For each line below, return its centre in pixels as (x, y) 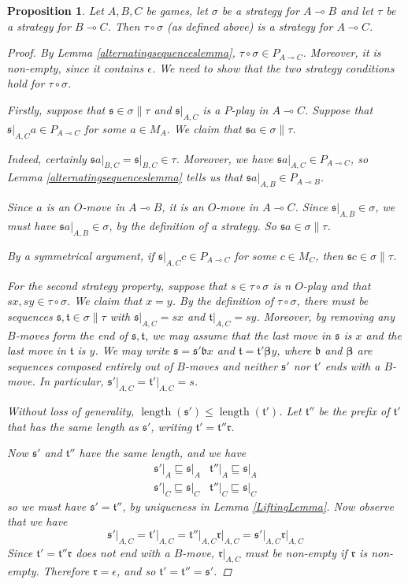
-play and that (337, 285)
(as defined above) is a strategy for (250, 26)
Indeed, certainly (47, 158)
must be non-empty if (296, 552)
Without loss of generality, (71, 411)
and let (357, 10)
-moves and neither (231, 365)
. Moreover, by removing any (326, 316)
